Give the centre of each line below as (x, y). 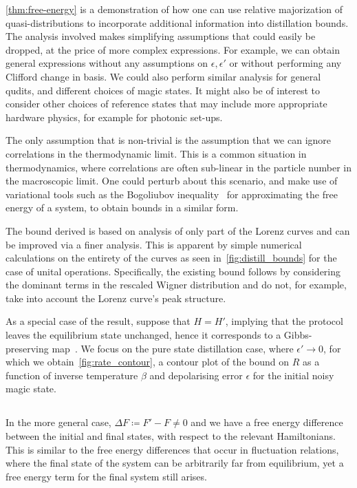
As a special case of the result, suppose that (98, 321)
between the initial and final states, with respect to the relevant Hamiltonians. (171, 436)
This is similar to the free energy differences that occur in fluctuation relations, (172, 449)
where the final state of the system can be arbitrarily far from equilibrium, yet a (175, 463)
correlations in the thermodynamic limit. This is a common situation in (156, 153)
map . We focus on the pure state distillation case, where (173, 348)
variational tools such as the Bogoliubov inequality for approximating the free (172, 194)
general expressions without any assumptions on (107, 63)
